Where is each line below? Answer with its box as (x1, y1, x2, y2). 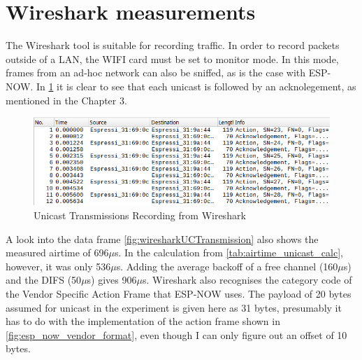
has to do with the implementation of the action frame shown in (6, 314, 280, 328)
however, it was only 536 (6, 258, 111, 273)
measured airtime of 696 (6, 245, 109, 260)
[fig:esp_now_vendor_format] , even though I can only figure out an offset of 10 (6, 327, 347, 342)
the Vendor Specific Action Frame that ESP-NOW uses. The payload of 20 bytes (6, 286, 352, 300)
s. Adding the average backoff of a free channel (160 (116, 258, 338, 273)
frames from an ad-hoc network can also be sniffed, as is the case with (6, 65, 306, 80)
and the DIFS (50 (6, 272, 82, 287)
